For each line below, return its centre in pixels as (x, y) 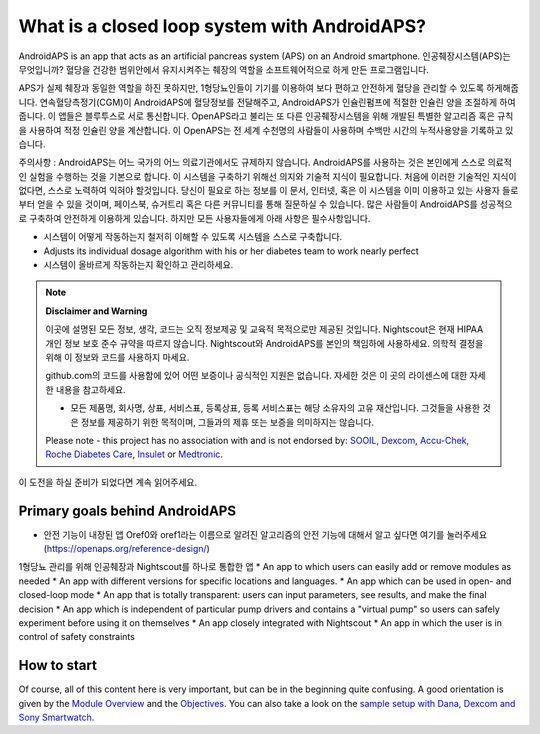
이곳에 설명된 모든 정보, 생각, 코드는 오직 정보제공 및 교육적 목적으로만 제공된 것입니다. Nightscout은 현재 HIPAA (264, 329)
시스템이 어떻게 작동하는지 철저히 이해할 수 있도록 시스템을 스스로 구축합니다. (193, 237)
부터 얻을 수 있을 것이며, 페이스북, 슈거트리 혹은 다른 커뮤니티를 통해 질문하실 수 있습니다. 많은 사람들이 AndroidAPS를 (248, 204)
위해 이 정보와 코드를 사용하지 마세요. (117, 357)
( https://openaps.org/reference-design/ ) (126, 548)
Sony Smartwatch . (56, 717)
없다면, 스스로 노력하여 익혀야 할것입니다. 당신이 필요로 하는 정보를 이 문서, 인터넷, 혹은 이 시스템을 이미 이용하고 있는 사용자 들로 (268, 191)
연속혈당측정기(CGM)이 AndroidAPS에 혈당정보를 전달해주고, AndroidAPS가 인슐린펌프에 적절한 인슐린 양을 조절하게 (268, 102)
